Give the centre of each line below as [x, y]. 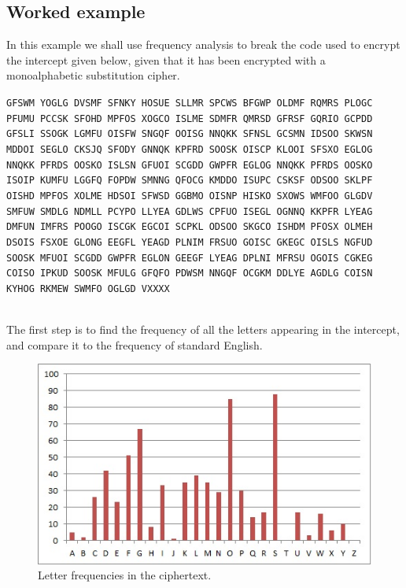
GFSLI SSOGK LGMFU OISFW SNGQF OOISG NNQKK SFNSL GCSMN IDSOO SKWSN [190, 134]
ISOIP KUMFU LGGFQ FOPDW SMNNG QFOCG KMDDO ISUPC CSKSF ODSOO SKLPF [190, 181]
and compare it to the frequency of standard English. [135, 344]
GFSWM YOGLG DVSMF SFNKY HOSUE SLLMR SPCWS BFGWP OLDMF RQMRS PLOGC [190, 103]
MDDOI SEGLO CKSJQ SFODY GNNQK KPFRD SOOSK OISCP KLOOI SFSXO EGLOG [190, 149]
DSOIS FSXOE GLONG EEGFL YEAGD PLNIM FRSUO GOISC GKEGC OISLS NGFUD [190, 242]
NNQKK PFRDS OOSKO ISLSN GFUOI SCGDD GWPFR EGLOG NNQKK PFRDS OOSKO [190, 165]
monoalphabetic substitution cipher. [93, 75]
